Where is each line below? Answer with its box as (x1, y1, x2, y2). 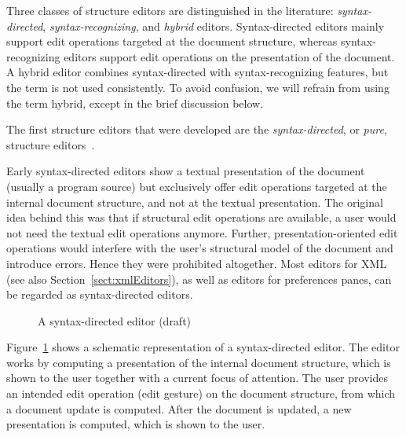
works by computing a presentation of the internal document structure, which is (6, 354, 391, 370)
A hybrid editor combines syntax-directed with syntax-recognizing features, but (6, 64, 389, 80)
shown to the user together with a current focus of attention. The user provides (6, 369, 388, 386)
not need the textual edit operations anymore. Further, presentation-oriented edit (6, 224, 398, 241)
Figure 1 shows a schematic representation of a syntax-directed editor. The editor (6, 339, 400, 355)
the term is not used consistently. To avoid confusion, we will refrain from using (6, 79, 390, 95)
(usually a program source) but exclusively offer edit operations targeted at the (6, 178, 387, 194)
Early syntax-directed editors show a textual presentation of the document (6, 163, 365, 179)
